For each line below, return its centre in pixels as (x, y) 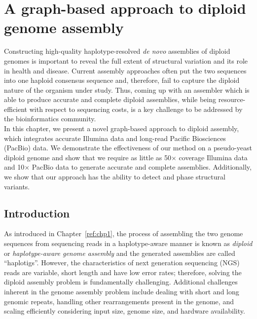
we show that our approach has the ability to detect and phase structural (115, 177)
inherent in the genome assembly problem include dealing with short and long (122, 291)
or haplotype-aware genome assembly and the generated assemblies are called (120, 253)
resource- (232, 99)
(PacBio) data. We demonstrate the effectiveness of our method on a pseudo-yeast (128, 148)
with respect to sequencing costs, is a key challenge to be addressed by (136, 109)
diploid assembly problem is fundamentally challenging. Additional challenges (121, 282)
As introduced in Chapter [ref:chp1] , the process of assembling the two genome (124, 233)
